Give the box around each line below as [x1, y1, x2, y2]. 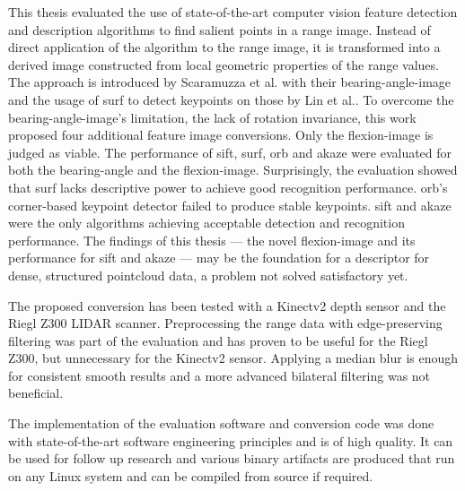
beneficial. [8, 383, 64, 402]
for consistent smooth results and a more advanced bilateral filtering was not [8, 366, 431, 384]
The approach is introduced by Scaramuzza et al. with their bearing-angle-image [8, 73, 452, 91]
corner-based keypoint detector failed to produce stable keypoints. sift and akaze [8, 195, 452, 214]
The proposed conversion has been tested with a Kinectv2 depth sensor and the [8, 296, 446, 314]
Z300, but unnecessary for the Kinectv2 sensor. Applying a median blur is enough [8, 349, 459, 367]
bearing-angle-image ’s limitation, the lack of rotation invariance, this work [8, 108, 417, 126]
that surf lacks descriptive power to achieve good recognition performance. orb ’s [8, 177, 448, 196]
